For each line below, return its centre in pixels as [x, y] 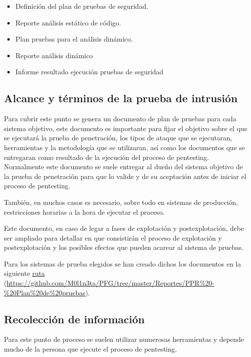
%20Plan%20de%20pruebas [45, 292]
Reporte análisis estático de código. [68, 22]
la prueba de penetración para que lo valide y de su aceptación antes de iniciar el [125, 176]
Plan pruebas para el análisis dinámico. [74, 39]
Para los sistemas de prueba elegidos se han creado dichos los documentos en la [123, 263]
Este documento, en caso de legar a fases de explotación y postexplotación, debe [124, 228]
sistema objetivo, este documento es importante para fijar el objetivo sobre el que [126, 128]
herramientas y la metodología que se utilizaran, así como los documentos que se [125, 147]
